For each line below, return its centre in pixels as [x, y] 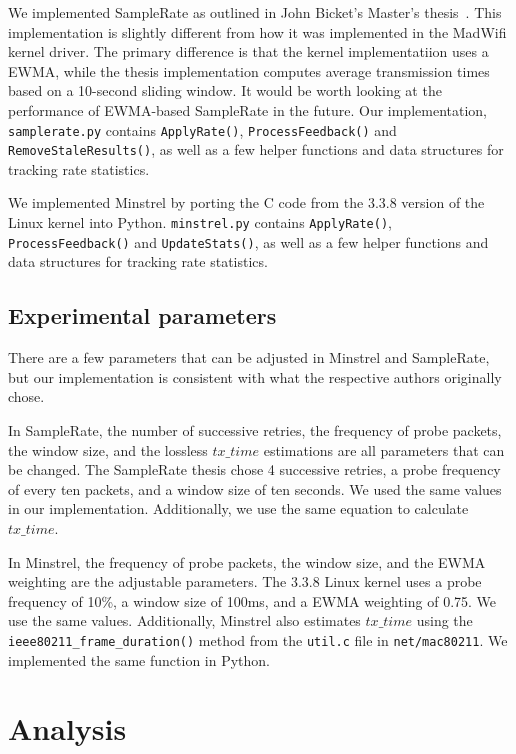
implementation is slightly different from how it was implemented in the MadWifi [257, 31]
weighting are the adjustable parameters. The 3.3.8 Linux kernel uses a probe [245, 581]
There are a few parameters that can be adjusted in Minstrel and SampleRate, [249, 357]
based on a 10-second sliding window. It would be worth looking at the [225, 90]
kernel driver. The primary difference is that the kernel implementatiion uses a [248, 51]
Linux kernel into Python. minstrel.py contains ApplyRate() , [200, 222]
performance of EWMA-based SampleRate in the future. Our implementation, [247, 109]
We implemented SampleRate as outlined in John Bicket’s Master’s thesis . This [255, 12]
